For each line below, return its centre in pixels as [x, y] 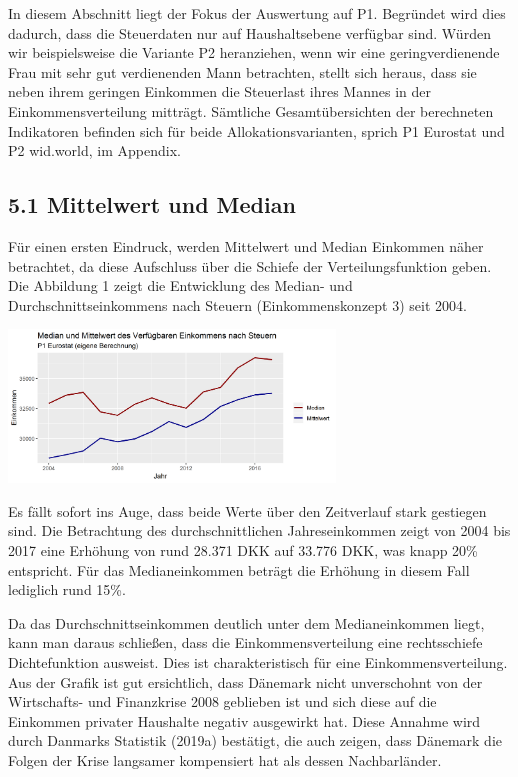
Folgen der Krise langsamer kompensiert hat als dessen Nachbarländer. [225, 759]
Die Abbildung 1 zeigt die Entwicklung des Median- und [180, 285]
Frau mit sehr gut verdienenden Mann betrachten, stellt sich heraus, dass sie [242, 71]
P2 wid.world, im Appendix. [94, 150]
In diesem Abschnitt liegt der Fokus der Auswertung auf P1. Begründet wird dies [257, 13]
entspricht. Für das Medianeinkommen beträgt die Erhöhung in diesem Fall [239, 569]
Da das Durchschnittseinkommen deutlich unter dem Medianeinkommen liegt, [246, 622]
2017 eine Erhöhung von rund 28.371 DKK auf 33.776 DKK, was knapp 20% [243, 549]
